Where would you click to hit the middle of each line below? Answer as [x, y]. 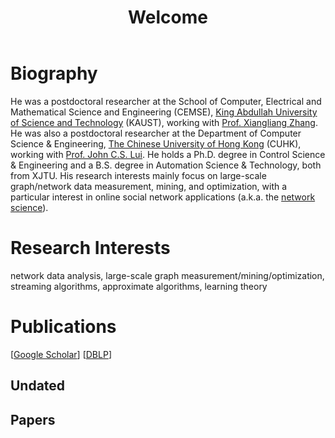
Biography [54, 73]
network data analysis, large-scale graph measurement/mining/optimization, [167, 275]
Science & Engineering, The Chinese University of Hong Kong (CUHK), [156, 143]
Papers [33, 419]
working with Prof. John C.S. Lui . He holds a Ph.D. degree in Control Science [168, 154]
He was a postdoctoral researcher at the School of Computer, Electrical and [166, 101]
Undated [38, 386]
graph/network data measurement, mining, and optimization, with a [149, 186]
